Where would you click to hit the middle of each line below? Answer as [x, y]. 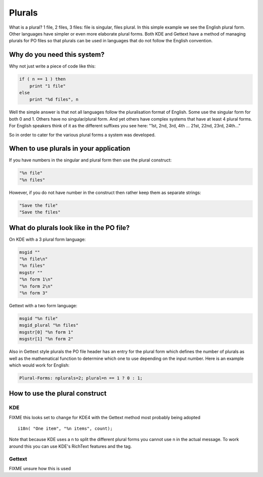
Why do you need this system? [57, 55]
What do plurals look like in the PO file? [69, 228]
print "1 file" [47, 86]
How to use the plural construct [58, 394]
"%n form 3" [34, 293]
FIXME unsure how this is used [40, 468]
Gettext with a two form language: [43, 306]
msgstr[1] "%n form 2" [46, 339]
